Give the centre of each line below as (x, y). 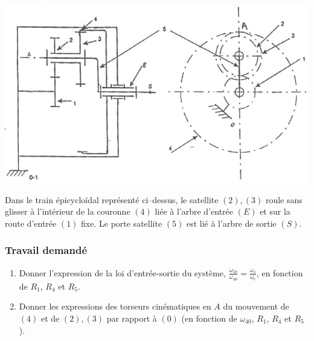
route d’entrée (31, 223)
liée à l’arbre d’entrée (194, 211)
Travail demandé (46, 250)
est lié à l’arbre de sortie (231, 223)
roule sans (284, 199)
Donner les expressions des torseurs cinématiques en (115, 306)
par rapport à (132, 318)
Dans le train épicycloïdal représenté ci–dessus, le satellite (112, 199)
